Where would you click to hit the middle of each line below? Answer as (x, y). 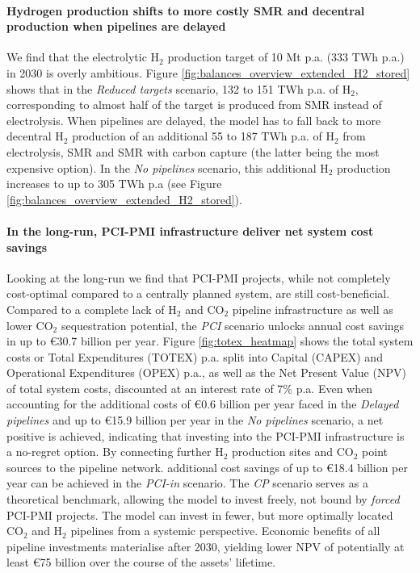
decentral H (35, 136)
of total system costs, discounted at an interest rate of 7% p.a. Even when (189, 388)
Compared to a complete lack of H (92, 309)
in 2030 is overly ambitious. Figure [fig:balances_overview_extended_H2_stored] (208, 72)
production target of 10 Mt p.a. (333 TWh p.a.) (286, 57)
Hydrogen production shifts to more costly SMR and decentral (186, 10)
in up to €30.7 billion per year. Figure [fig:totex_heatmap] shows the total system (210, 341)
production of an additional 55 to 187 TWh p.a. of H (203, 136)
